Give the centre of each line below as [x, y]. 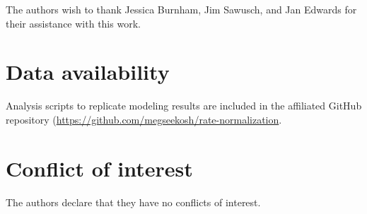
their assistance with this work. [73, 23]
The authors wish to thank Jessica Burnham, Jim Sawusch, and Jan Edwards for [181, 9]
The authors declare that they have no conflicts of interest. [133, 202]
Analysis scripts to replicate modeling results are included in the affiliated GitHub [184, 106]
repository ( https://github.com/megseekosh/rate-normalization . [144, 119]
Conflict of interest [99, 168]
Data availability [88, 72]
